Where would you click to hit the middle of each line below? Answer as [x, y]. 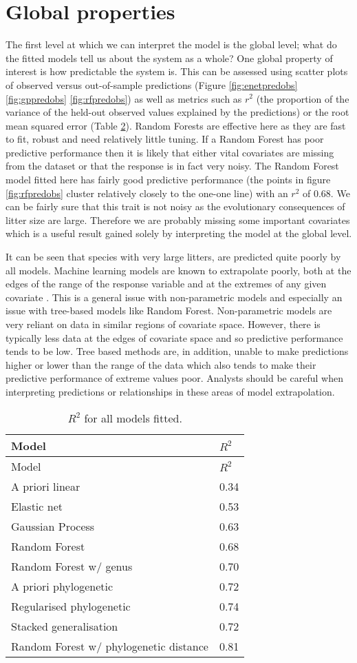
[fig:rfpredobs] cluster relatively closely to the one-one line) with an [147, 193]
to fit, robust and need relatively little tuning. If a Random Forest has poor [165, 139]
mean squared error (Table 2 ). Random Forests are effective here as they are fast [176, 125]
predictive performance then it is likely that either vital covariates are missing [170, 152]
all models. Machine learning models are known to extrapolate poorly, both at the [178, 270]
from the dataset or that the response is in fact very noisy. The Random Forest [172, 166]
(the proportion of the [303, 98]
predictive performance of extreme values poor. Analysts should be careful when [174, 378]
